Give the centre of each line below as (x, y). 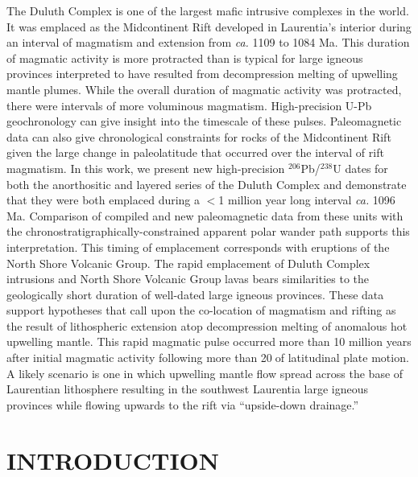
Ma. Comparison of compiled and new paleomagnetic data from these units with (205, 215)
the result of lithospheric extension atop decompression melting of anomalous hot (207, 325)
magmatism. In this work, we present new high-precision (146, 168)
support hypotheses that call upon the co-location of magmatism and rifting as (201, 310)
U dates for (360, 168)
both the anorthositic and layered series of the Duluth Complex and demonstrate (207, 184)
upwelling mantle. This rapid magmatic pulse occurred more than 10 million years (209, 341)
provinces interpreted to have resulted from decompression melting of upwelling (202, 74)
